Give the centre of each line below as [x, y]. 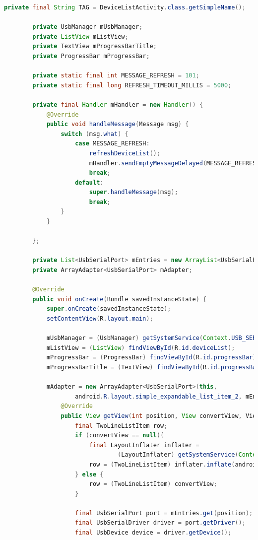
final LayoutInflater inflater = [144, 445]
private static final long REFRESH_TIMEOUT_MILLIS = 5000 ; [132, 85]
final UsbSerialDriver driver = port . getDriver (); [160, 523]
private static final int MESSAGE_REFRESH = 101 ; [116, 76]
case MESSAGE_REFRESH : [112, 144]
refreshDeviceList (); [125, 153]
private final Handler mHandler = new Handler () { [118, 104]
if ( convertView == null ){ [120, 436]
